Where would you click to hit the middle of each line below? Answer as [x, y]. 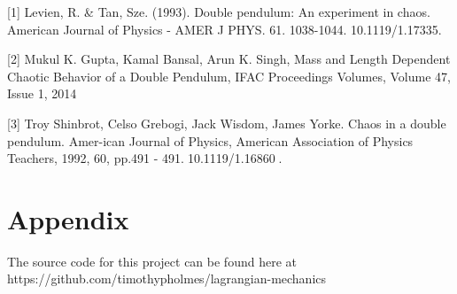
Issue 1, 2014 [42, 93]
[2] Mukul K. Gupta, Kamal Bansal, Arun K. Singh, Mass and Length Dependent [229, 59]
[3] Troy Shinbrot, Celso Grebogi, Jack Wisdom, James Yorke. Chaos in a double [227, 123]
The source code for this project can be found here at [152, 261]
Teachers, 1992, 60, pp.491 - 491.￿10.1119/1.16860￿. [145, 158]
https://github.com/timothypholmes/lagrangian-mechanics [167, 279]
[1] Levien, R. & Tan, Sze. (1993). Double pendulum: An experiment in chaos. [219, 12]
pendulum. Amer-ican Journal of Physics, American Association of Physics [210, 140]
